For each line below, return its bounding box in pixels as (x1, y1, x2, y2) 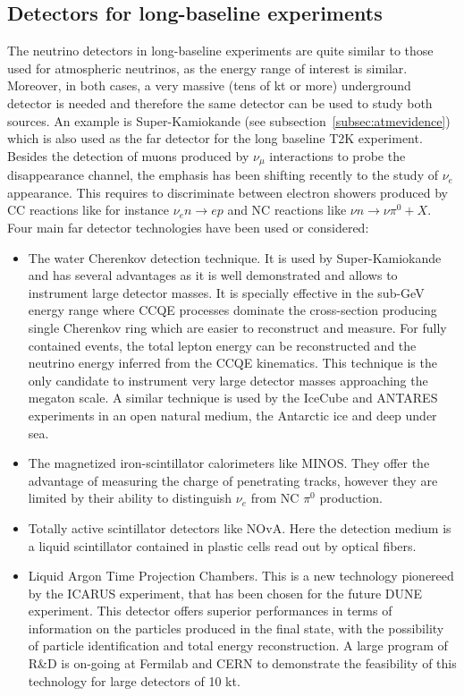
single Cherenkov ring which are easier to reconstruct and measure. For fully (28, 318, 447, 336)
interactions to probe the (269, 146, 406, 165)
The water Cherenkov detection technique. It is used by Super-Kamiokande (28, 248, 442, 267)
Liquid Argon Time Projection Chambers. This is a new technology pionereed (28, 566, 454, 585)
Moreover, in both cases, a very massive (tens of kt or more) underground (7, 76, 411, 95)
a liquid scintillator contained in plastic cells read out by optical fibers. (28, 536, 417, 555)
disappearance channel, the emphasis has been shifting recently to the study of (7, 166, 438, 184)
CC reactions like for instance (7, 200, 170, 219)
